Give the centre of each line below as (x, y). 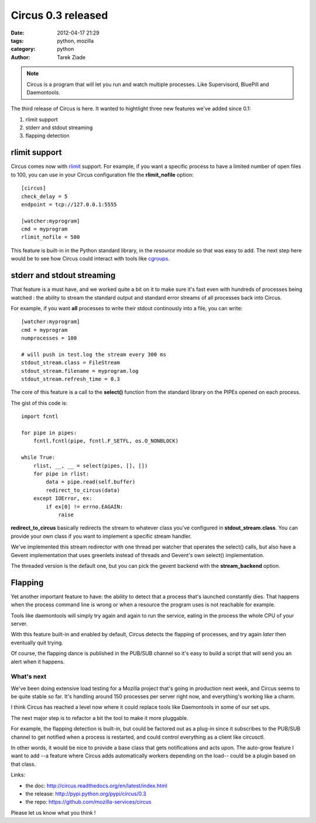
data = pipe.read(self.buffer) (91, 482)
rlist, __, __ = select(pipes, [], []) (90, 466)
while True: (38, 457)
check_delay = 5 (44, 196)
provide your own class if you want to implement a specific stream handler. (101, 536)
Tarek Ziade (71, 57)
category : (23, 49)
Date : (18, 33)
